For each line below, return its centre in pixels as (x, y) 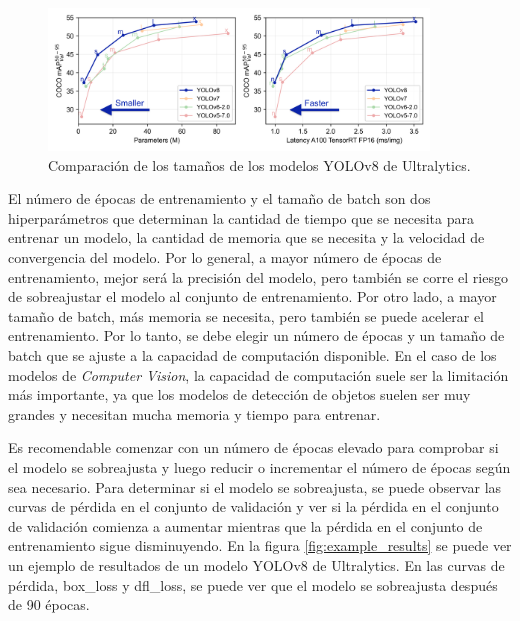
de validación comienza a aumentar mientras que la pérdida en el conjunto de (245, 525)
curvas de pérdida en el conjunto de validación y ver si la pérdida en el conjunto (253, 506)
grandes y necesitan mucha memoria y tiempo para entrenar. (194, 413)
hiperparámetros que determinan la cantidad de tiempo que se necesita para (241, 217)
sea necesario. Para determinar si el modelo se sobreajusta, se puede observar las (255, 486)
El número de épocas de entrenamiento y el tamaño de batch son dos (219, 198)
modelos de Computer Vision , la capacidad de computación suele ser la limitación (258, 374)
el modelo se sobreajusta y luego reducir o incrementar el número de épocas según (259, 467)
